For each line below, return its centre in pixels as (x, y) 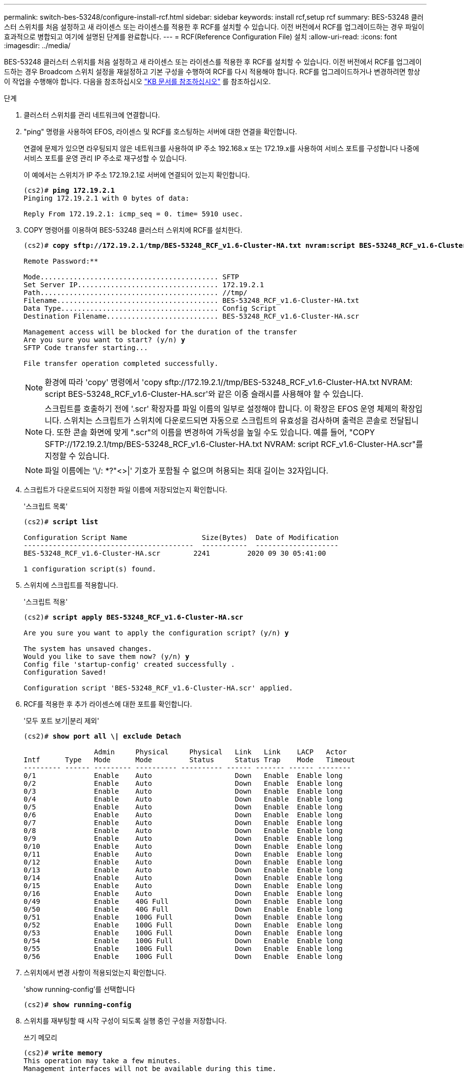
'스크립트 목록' (46, 506)
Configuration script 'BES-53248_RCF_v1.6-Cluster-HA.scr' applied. (158, 688)
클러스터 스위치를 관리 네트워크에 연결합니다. (92, 115)
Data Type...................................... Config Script (150, 308)
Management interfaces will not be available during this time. (150, 1069)
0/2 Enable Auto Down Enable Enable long (183, 783)
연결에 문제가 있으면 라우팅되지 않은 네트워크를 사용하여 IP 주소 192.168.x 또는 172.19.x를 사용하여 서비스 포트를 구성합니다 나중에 (221, 148)
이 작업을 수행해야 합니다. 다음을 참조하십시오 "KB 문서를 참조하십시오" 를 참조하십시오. (137, 81)
